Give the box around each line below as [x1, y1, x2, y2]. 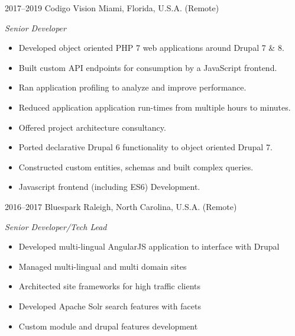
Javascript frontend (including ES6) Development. [18, 180, 200, 193]
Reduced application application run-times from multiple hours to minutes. [18, 101, 291, 113]
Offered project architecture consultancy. [18, 121, 166, 133]
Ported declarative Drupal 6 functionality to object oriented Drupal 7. [18, 141, 273, 153]
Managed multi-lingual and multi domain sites [18, 260, 187, 272]
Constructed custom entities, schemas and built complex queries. [18, 160, 254, 173]
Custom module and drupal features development [18, 319, 198, 332]
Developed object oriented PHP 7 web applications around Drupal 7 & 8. [18, 41, 284, 54]
